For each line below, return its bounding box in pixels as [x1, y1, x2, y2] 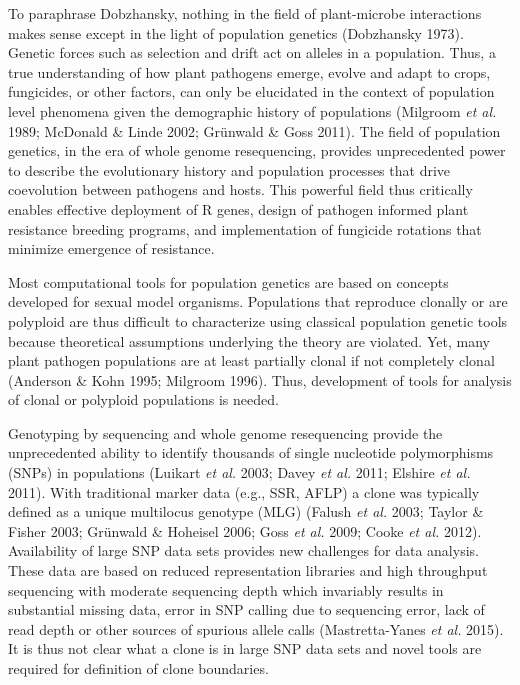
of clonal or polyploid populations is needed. [8, 389, 279, 410]
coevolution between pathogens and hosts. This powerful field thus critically [8, 179, 473, 200]
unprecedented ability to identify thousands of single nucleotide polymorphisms [8, 442, 494, 463]
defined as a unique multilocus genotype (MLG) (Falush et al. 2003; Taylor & [8, 501, 484, 522]
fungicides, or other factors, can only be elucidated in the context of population [8, 81, 495, 102]
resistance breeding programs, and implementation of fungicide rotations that [8, 218, 482, 239]
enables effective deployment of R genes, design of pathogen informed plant [8, 198, 469, 219]
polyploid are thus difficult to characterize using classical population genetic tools [8, 310, 508, 331]
